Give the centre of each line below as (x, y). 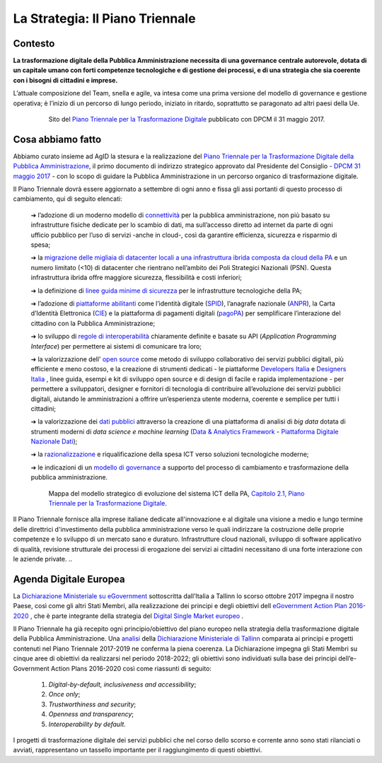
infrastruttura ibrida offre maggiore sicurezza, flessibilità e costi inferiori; (136, 278)
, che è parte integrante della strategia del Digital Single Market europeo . (137, 616)
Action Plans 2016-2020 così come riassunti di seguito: (131, 668)
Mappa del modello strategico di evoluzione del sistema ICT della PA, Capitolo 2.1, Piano (176, 493)
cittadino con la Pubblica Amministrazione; (93, 323)
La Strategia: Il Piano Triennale (104, 18)
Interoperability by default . (87, 724)
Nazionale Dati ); (54, 441)
